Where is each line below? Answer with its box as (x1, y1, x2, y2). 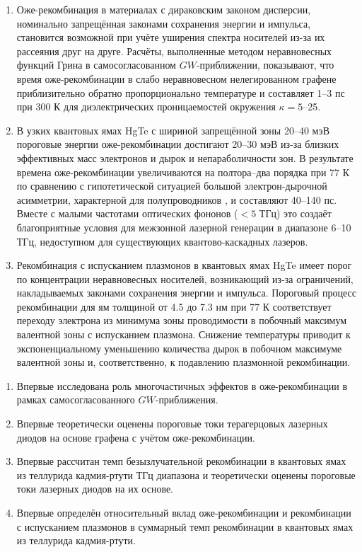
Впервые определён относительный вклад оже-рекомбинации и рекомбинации (16, 505, 351, 519)
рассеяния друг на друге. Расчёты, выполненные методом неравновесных (16, 43, 332, 58)
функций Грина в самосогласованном (16, 57, 176, 72)
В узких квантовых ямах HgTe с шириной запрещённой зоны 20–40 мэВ (16, 122, 329, 137)
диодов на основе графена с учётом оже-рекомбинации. (16, 430, 255, 444)
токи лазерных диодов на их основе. (16, 481, 174, 496)
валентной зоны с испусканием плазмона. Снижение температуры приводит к (16, 327, 351, 342)
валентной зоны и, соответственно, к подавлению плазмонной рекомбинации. (16, 355, 351, 369)
